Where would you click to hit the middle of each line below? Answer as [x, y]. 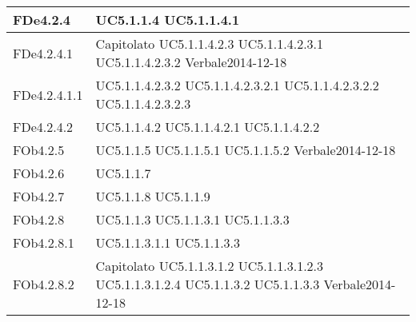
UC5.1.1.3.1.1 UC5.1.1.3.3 [168, 242]
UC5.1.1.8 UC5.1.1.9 [153, 196]
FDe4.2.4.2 [43, 127]
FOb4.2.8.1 [44, 242]
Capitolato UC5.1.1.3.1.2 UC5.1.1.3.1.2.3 [210, 266]
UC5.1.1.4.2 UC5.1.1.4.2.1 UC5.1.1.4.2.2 [208, 127]
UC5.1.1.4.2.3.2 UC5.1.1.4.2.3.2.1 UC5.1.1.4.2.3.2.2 [237, 85]
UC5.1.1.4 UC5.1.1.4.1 [168, 20]
